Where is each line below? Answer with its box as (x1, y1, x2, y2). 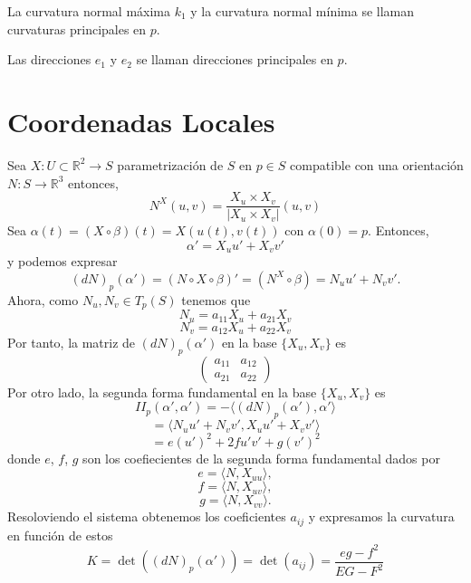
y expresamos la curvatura (308, 507, 455, 526)
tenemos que (181, 290, 251, 309)
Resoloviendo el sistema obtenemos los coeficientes (7, 507, 286, 526)
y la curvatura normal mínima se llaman (190, 2, 415, 20)
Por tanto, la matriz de (7, 332, 136, 351)
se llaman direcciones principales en (136, 50, 333, 69)
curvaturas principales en (7, 19, 147, 38)
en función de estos (7, 525, 113, 544)
